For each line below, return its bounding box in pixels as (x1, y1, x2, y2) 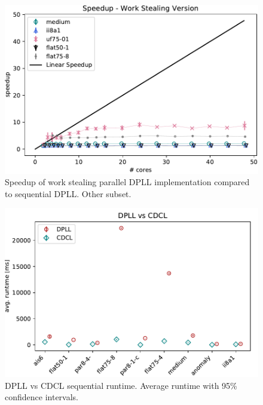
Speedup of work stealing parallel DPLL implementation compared (5, 176, 250, 188)
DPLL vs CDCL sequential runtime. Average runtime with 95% (5, 379, 237, 391)
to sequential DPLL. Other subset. (5, 187, 131, 200)
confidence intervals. (5, 391, 79, 403)
